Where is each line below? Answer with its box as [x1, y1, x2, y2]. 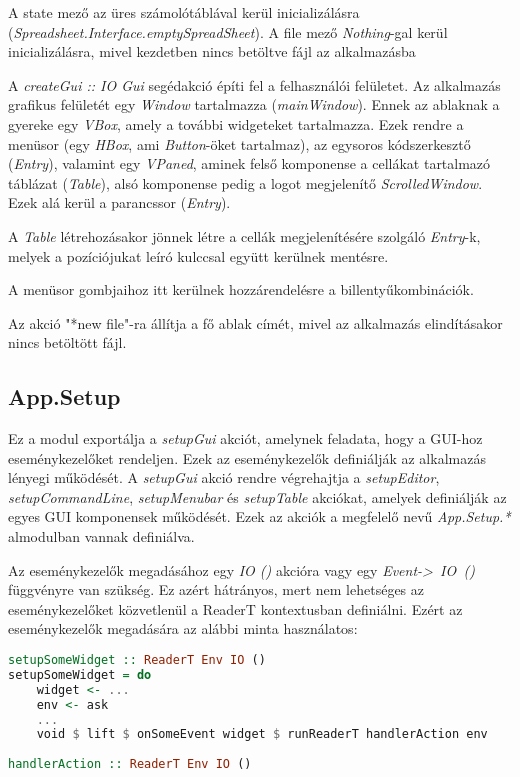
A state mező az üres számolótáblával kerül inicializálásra [8, 2, 360, 22]
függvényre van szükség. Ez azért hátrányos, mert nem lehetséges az [8, 579, 424, 600]
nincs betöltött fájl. [8, 332, 127, 353]
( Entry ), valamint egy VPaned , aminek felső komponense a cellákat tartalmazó [8, 153, 491, 174]
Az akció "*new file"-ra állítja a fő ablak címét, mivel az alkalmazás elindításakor [8, 312, 503, 333]
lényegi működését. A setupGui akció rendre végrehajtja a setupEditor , [8, 467, 440, 488]
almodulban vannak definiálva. [8, 526, 195, 547]
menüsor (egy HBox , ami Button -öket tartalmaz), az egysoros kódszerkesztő [8, 133, 471, 154]
